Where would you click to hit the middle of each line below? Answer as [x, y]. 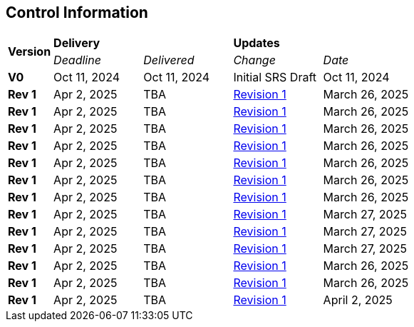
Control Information [77, 12]
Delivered [169, 60]
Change [254, 60]
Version [30, 52]
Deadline [77, 60]
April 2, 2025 [358, 300]
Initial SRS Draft [275, 77]
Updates [257, 43]
